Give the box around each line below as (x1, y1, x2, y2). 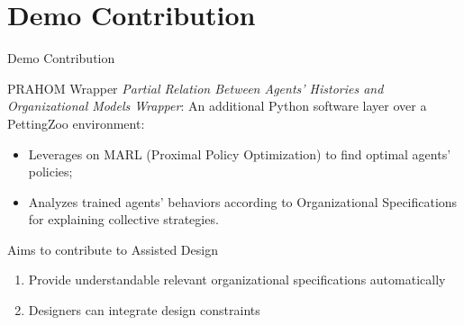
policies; (28, 162, 73, 181)
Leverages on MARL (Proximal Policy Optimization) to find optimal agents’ (28, 144, 451, 163)
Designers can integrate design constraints (28, 301, 260, 320)
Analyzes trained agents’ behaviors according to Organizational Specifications (28, 192, 458, 211)
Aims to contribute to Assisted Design (7, 239, 218, 258)
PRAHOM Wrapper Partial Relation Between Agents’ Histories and (7, 78, 384, 97)
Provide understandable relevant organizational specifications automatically (28, 270, 446, 289)
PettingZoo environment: (7, 113, 145, 132)
